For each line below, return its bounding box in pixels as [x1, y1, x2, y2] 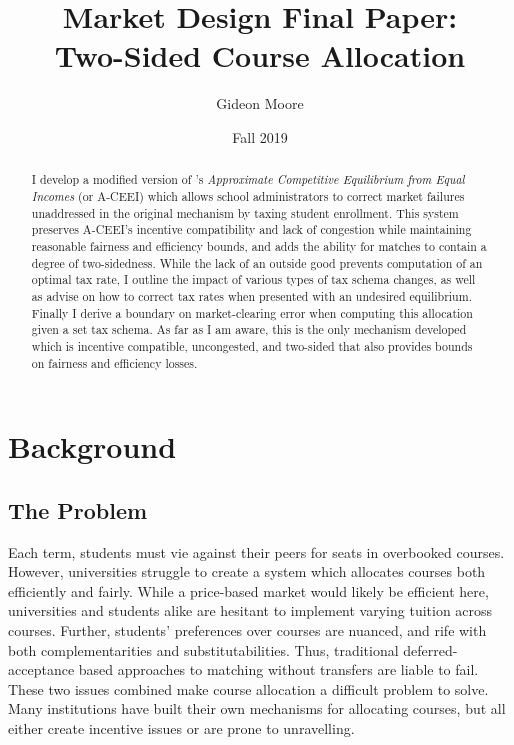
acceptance [8, 659, 75, 680]
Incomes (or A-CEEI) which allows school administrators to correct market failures [31, 187, 465, 204]
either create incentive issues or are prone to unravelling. [8, 717, 355, 738]
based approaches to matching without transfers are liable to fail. [78, 659, 479, 680]
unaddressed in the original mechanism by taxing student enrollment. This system [31, 204, 459, 221]
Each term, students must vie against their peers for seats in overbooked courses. [8, 541, 505, 562]
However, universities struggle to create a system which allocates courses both [8, 561, 486, 582]
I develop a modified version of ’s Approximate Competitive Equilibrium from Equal [31, 171, 465, 188]
